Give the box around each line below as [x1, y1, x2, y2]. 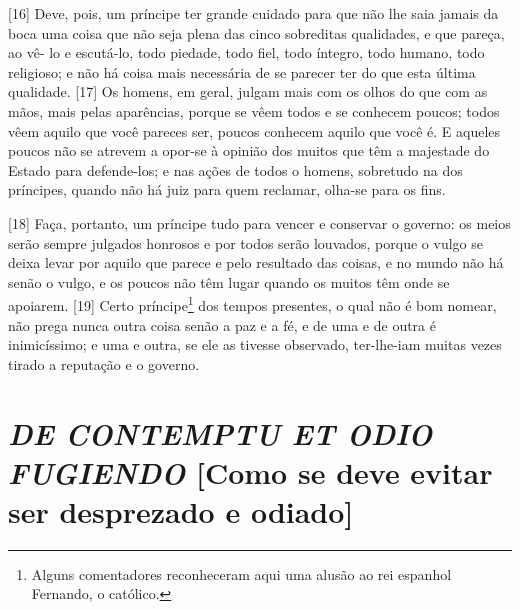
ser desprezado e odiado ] [8, 490, 354, 531]
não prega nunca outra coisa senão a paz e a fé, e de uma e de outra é [8, 314, 436, 335]
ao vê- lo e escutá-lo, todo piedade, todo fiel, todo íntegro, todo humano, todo [8, 42, 485, 63]
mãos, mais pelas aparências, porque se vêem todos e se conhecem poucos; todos [8, 100, 500, 121]
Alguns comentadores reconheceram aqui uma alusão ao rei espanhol [31, 563, 452, 584]
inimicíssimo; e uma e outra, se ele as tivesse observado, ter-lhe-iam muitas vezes [8, 334, 502, 355]
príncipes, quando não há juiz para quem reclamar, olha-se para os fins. [8, 179, 446, 200]
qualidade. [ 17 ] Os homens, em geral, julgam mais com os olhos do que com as [8, 81, 488, 102]
